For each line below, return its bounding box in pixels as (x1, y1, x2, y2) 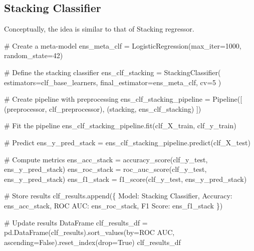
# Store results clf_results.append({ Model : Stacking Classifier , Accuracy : (4, 190, 232, 201)
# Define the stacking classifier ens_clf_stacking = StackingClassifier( (4, 67, 221, 77)
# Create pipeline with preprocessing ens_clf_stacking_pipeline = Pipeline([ (4, 94, 242, 104)
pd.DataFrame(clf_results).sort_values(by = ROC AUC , (4, 227, 175, 237)
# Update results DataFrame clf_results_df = (4, 217, 148, 227)
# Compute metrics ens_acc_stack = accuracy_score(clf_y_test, (4, 154, 208, 164)
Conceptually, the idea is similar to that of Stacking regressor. (4, 24, 194, 34)
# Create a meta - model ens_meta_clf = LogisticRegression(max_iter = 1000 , (4, 40, 241, 51)
